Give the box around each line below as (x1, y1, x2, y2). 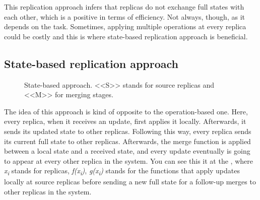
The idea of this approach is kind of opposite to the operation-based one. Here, (4, 106, 248, 116)
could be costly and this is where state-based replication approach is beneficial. (4, 31, 248, 41)
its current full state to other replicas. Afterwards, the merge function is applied (4, 136, 251, 146)
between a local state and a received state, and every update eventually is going (4, 146, 250, 156)
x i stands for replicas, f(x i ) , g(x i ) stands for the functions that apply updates (4, 165, 240, 177)
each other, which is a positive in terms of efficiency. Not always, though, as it (4, 11, 245, 22)
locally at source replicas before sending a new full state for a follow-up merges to (4, 176, 256, 187)
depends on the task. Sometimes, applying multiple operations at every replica (4, 21, 246, 32)
